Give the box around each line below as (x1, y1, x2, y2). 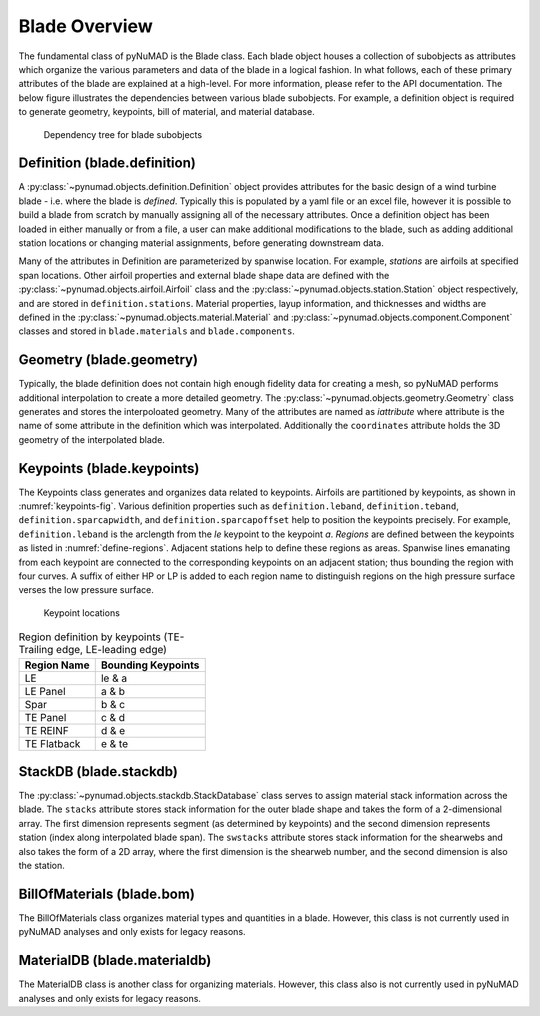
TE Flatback (24, 736, 81, 750)
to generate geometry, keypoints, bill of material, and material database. (18, 106, 315, 118)
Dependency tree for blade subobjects (43, 128, 203, 140)
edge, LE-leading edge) (55, 643, 167, 657)
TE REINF (24, 723, 69, 737)
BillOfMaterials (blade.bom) (18, 885, 195, 902)
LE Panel (24, 684, 66, 698)
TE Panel (24, 710, 67, 724)
